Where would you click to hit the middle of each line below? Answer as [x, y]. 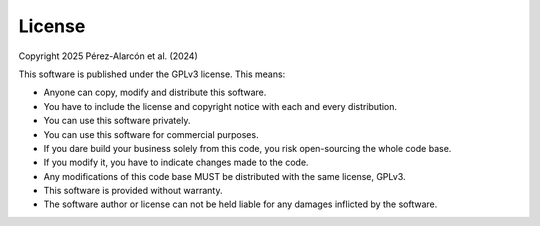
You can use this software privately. [117, 121]
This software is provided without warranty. [133, 191]
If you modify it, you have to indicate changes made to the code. [176, 162]
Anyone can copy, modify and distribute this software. [155, 92]
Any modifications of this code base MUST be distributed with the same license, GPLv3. [224, 176]
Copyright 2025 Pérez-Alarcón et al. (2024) [108, 56]
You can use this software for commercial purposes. [151, 134]
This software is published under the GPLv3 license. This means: [152, 74]
